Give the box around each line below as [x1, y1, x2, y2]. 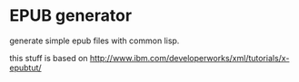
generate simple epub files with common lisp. [9, 35, 180, 46]
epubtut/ [9, 62, 43, 73]
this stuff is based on [9, 52, 88, 63]
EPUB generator [9, 5, 133, 26]
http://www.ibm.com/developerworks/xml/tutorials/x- [89, 52, 290, 63]
